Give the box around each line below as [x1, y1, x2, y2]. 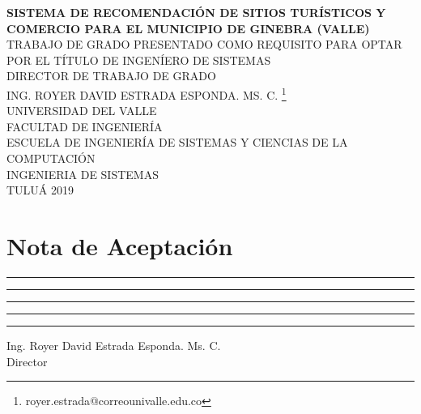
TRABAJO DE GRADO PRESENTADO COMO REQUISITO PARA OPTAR [6, 36, 402, 53]
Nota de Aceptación [6, 228, 233, 262]
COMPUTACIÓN [6, 150, 96, 166]
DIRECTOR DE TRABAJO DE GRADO [6, 67, 216, 84]
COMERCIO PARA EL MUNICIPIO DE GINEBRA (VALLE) [6, 19, 370, 36]
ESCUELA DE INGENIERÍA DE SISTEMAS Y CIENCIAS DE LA [6, 134, 348, 151]
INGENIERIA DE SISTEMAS [6, 165, 159, 182]
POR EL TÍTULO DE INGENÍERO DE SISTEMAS [6, 51, 271, 68]
